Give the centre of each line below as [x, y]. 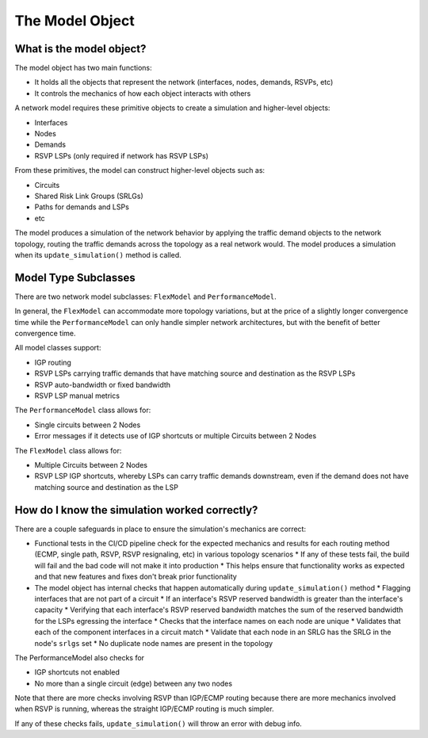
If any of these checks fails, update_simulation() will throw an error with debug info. [159, 723]
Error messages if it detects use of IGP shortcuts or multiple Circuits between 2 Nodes [176, 436]
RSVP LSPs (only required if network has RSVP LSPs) [122, 155]
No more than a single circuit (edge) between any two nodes [134, 683]
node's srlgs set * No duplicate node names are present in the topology [154, 643]
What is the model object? [80, 49]
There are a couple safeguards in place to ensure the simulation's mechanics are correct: [160, 529]
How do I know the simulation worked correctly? [136, 510]
